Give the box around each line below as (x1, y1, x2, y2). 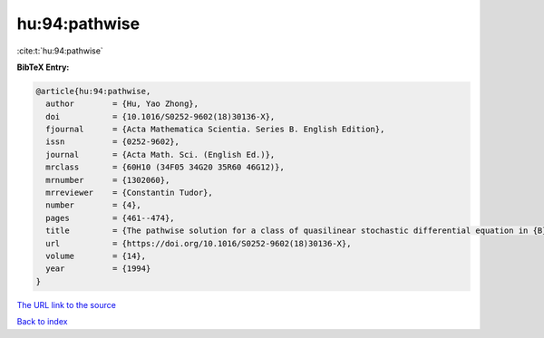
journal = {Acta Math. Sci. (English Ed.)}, (45, 150, 276, 159)
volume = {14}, (45, 251, 147, 261)
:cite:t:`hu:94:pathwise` (16, 45, 103, 56)
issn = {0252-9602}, (45, 137, 180, 147)
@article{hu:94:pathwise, (35, 86, 151, 96)
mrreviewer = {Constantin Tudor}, (45, 188, 213, 198)
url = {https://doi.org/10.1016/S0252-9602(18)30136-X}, (45, 238, 352, 248)
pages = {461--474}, (45, 213, 176, 223)
